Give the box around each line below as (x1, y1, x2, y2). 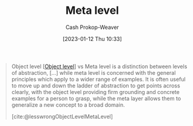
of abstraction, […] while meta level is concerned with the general (11, 69, 176, 76)
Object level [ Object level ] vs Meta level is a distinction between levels (11, 63, 188, 70)
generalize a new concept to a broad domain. (11, 101, 125, 109)
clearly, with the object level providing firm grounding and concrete (11, 88, 180, 95)
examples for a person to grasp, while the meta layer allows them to (11, 95, 181, 102)
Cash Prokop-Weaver (65, 24, 120, 31)
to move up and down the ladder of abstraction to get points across (11, 82, 180, 89)
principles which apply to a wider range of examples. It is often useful (11, 75, 186, 83)
